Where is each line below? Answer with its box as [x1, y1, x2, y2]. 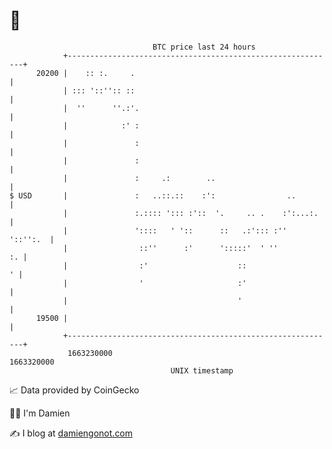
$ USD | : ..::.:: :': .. [9, 190, 297, 201]
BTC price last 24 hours [152, 42, 256, 52]
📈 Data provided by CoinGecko [9, 384, 140, 396]
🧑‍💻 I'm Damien [9, 407, 71, 419]
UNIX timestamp [170, 365, 234, 376]
